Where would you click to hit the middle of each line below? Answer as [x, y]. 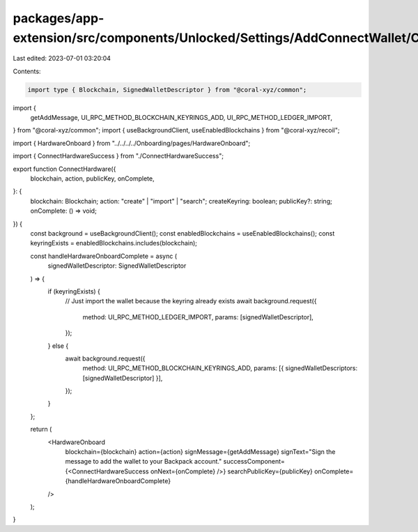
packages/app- [59, 18]
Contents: [27, 71]
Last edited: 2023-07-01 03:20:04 [62, 59]
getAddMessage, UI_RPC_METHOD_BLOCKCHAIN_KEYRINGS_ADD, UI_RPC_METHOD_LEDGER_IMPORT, [181, 118]
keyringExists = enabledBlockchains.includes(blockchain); [114, 243]
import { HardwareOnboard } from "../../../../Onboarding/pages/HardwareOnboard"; [132, 143]
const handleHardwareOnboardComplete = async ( [104, 256]
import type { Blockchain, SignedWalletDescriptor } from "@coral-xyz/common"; [167, 90]
